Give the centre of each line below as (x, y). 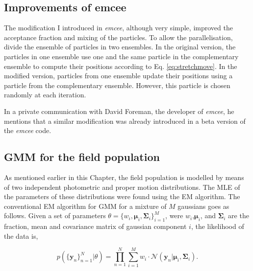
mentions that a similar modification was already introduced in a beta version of (125, 121)
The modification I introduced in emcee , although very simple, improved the (118, 28)
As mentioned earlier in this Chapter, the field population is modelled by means (124, 177)
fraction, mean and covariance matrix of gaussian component (95, 226)
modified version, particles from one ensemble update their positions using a (118, 76)
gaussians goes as (203, 206)
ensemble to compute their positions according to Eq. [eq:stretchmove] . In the (121, 66)
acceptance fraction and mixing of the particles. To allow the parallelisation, (118, 37)
